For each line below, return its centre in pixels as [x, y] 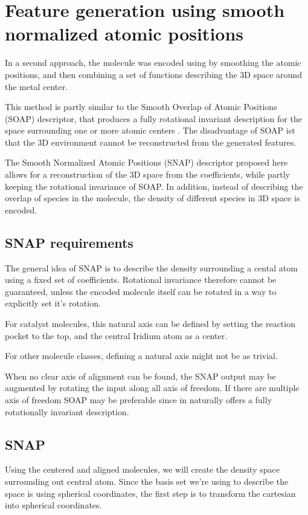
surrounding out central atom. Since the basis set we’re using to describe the [147, 481]
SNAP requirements [69, 242]
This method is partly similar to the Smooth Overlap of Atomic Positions [141, 107]
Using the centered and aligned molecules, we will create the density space [142, 469]
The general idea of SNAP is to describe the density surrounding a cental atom [151, 267]
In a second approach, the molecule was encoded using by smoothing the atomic [153, 63]
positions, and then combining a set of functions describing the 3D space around [153, 74]
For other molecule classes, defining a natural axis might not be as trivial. [141, 356]
